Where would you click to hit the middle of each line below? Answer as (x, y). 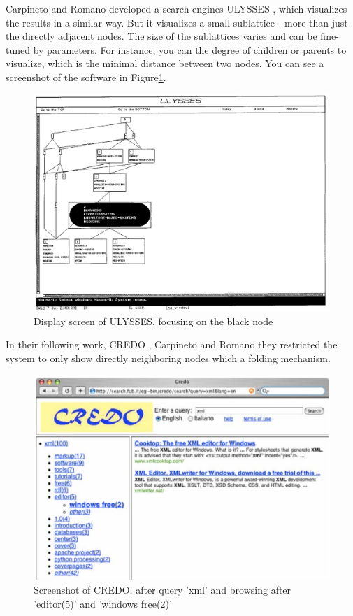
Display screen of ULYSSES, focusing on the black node (153, 321)
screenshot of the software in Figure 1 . (86, 77)
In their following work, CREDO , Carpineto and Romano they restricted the (172, 344)
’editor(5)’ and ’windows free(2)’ (103, 603)
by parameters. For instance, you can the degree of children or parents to (190, 49)
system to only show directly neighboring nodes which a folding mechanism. (168, 358)
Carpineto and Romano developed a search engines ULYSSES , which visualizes (176, 8)
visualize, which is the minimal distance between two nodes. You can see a (165, 63)
